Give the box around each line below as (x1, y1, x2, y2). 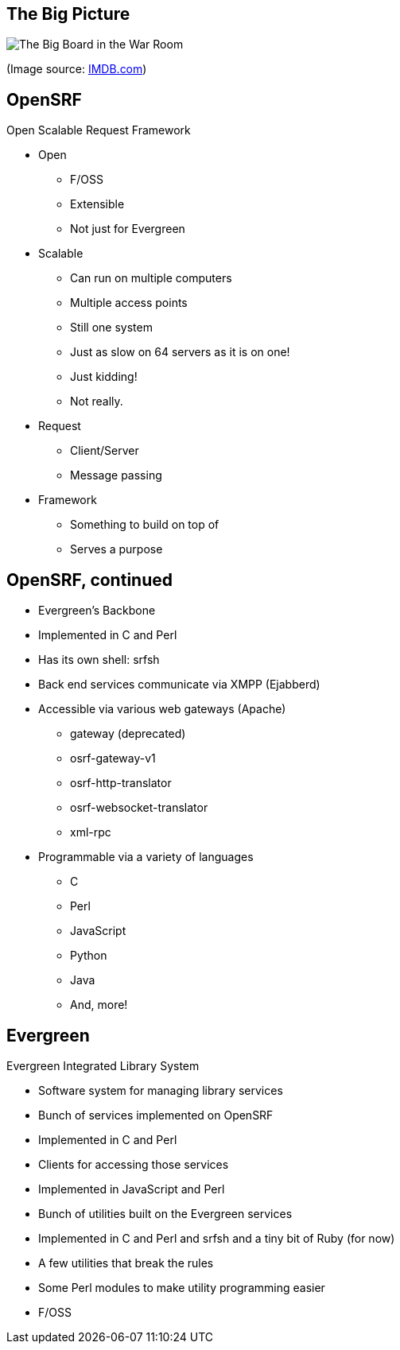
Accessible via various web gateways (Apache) (38, 702, 286, 716)
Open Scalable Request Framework (6, 123, 191, 138)
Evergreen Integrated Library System (6, 1058, 200, 1073)
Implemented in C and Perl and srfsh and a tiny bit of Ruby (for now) (38, 1231, 395, 1245)
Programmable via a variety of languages (38, 850, 254, 864)
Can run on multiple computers (70, 271, 232, 285)
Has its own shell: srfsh (38, 653, 160, 667)
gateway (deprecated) (70, 727, 186, 741)
